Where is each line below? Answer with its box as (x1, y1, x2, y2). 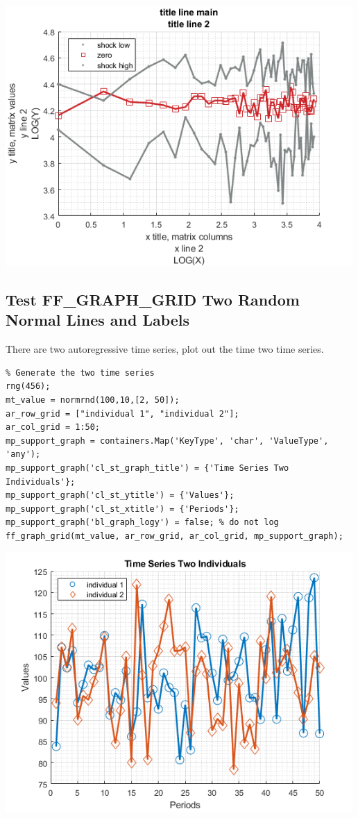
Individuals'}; (6, 476, 76, 487)
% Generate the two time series (6, 367, 155, 378)
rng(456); (6, 381, 51, 392)
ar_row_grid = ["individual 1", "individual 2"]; (6, 408, 239, 419)
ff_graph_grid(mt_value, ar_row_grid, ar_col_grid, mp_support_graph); (6, 531, 343, 541)
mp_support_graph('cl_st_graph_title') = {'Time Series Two (6, 462, 289, 473)
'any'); (6, 449, 41, 460)
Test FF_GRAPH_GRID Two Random (6, 288, 300, 310)
